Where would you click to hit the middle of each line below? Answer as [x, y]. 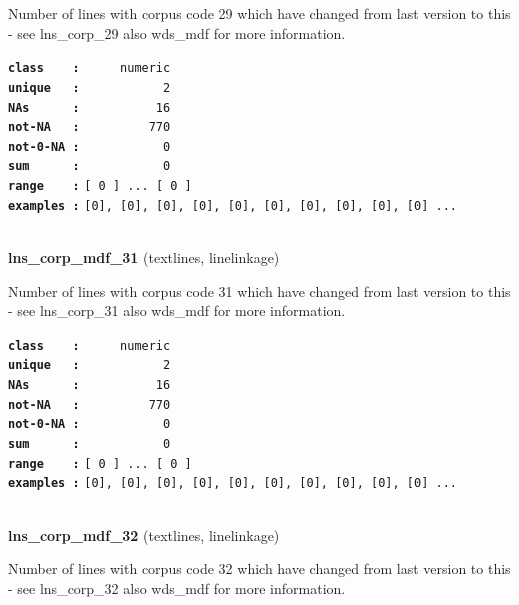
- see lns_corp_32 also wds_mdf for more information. [177, 587]
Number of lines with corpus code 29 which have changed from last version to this [259, 13]
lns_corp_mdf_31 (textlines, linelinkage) [144, 257]
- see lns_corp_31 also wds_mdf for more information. [177, 310]
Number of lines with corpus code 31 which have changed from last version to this [259, 290]
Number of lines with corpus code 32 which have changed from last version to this [259, 568]
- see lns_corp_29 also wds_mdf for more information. [177, 32]
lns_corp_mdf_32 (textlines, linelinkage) [144, 534]
